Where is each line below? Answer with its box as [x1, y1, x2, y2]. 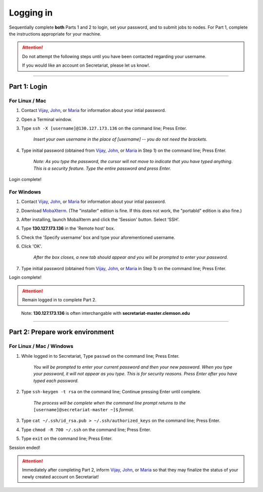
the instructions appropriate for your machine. [9, 31, 102, 36]
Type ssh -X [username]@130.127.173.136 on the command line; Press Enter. [21, 126, 187, 131]
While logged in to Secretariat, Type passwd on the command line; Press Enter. [21, 353, 180, 359]
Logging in [9, 7, 53, 18]
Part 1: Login [9, 82, 47, 91]
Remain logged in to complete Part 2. [22, 297, 97, 303]
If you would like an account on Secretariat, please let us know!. [22, 62, 150, 68]
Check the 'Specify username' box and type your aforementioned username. [21, 234, 175, 240]
